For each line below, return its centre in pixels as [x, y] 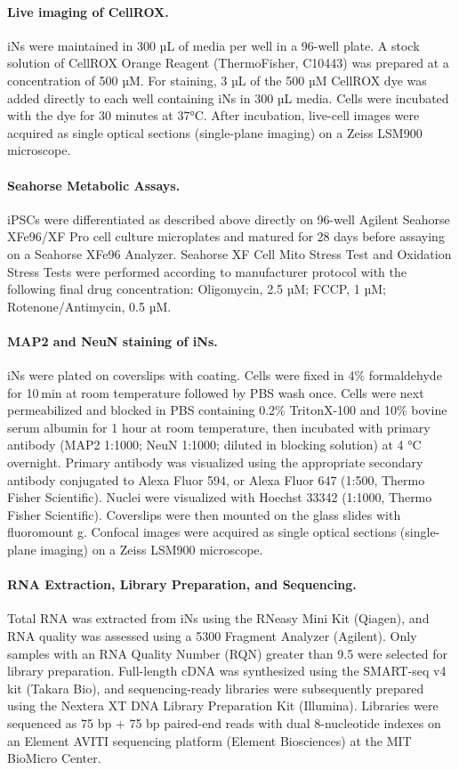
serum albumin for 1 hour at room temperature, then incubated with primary [219, 427]
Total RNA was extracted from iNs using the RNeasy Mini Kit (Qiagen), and [218, 618]
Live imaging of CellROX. [88, 11]
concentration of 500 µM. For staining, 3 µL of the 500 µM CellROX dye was [217, 80]
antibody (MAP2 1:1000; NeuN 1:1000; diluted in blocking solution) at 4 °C [214, 445]
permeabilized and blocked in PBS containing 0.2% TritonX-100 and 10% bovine [227, 410]
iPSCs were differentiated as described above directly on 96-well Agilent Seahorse [229, 219]
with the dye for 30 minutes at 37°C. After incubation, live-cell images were [213, 115]
